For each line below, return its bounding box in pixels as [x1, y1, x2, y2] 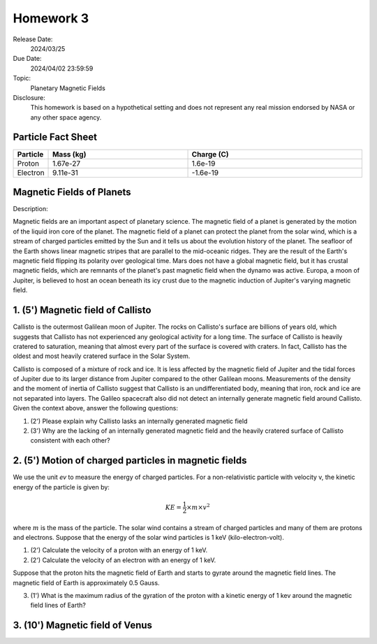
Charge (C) [191, 149, 230, 159]
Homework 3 [13, 10, 89, 26]
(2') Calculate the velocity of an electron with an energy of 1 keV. [30, 556, 216, 564]
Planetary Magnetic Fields [30, 84, 106, 92]
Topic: [13, 74, 31, 83]
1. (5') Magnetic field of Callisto [13, 304, 151, 316]
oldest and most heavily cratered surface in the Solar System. [13, 352, 191, 360]
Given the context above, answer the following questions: [13, 404, 178, 413]
